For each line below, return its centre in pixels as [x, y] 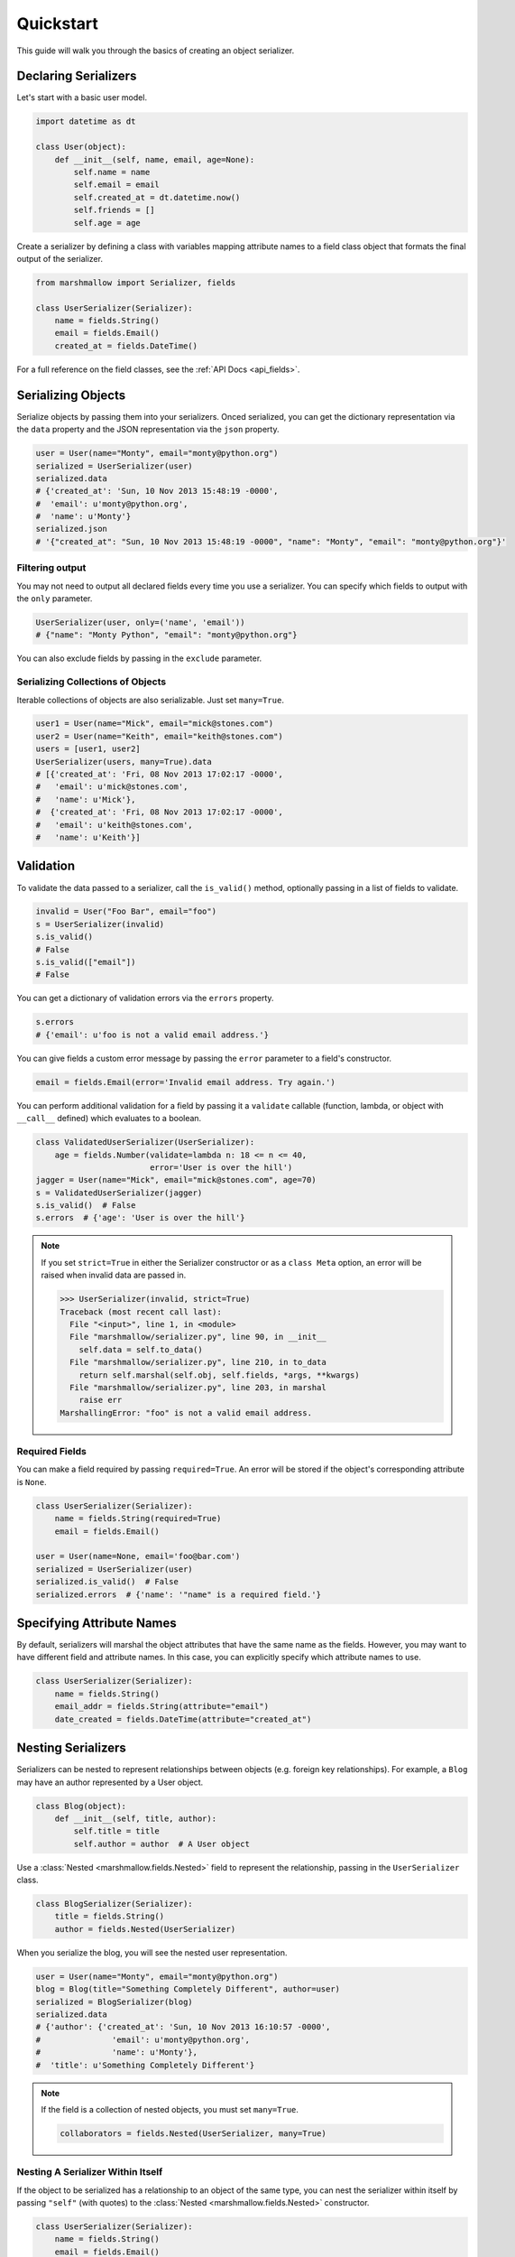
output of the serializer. [60, 258]
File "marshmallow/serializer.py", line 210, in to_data [198, 1362]
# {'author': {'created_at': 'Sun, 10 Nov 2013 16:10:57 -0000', [183, 2027]
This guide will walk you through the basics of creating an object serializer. [156, 51]
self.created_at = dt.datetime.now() [157, 197]
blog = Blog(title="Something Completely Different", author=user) [188, 1989]
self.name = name [112, 172]
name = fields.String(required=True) [138, 1519]
